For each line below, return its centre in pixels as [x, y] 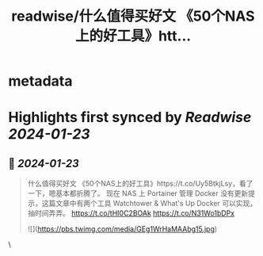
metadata [40, 81]
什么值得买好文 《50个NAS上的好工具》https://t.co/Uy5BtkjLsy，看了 [140, 184]
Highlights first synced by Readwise [130, 118]
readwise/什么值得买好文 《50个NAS [133, 16]
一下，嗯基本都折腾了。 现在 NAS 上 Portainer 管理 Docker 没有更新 [138, 193]
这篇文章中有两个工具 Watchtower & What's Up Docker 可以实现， [149, 204]
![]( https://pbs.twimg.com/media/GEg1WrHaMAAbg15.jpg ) [122, 229]
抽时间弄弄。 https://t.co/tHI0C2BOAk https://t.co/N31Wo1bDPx [131, 213]
